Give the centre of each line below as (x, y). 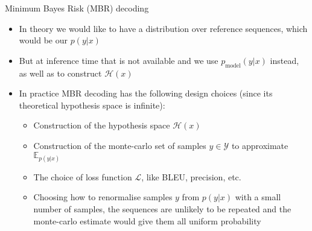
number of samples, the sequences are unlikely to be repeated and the (162, 208)
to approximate (260, 145)
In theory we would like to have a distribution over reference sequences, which (163, 28)
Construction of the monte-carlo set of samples (120, 145)
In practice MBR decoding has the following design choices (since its (146, 93)
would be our (43, 40)
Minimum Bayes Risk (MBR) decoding (77, 8)
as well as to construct (60, 73)
